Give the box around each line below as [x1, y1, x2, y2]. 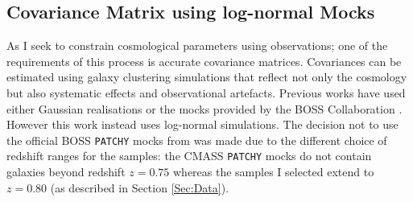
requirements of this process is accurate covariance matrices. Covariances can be [6, 52, 402, 69]
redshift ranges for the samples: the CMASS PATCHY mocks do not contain [6, 147, 372, 164]
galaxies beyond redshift [6, 163, 126, 180]
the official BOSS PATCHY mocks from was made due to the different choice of [6, 131, 387, 148]
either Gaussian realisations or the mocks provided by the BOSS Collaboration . [6, 100, 403, 117]
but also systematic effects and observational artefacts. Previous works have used [6, 84, 406, 101]
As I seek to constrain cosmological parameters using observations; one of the [6, 37, 388, 54]
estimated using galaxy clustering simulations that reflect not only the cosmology [6, 68, 407, 85]
